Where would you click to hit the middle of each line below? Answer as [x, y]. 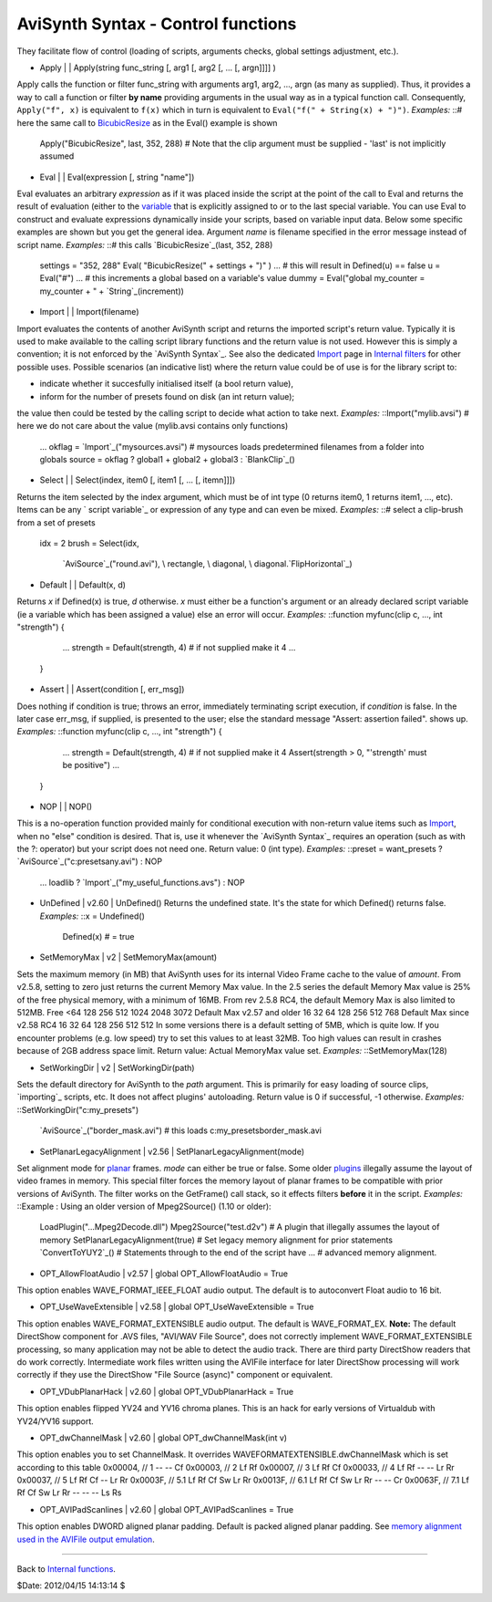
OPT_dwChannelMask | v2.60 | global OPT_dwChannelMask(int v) [163, 1438]
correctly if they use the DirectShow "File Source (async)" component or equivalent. [175, 1375]
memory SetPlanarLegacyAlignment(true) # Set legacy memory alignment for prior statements [216, 1240]
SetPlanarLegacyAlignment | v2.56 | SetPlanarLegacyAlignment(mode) [172, 1151]
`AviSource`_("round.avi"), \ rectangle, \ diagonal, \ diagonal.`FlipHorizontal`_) [207, 564]
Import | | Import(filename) [89, 312]
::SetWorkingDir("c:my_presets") [78, 1109]
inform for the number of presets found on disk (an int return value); [167, 396]
